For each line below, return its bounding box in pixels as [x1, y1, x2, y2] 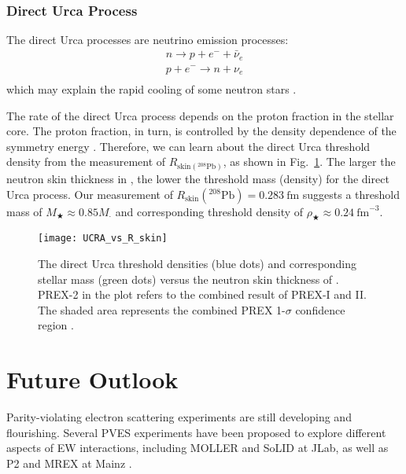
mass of [6, 203, 42, 219]
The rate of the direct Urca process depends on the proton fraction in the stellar [6, 107, 394, 123]
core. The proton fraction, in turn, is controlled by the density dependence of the [6, 123, 397, 139]
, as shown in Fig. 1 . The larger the [223, 153, 396, 170]
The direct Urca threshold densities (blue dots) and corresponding [38, 255, 357, 271]
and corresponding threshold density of [115, 203, 304, 219]
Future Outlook [6, 363, 179, 395]
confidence [295, 301, 345, 318]
